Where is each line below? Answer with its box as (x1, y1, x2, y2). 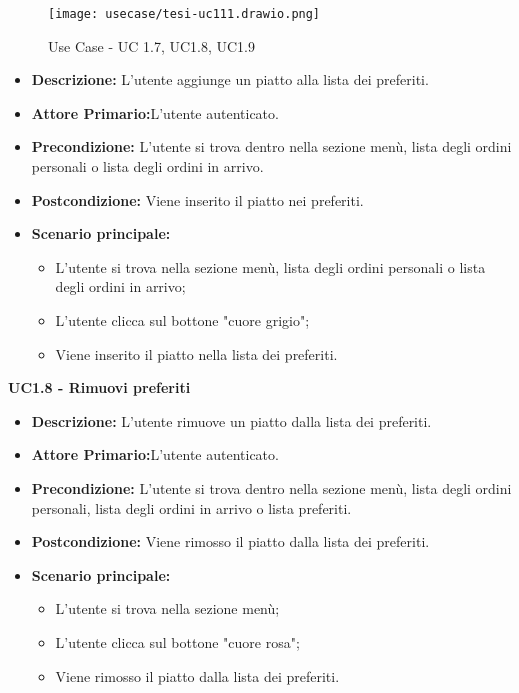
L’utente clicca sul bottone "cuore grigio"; (55, 310, 310, 330)
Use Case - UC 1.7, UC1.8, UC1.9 (48, 35, 255, 56)
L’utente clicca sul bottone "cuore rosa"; (55, 631, 300, 652)
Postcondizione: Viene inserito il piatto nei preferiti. (31, 189, 364, 210)
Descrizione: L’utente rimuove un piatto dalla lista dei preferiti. (31, 410, 432, 431)
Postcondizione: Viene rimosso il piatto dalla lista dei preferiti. (31, 531, 430, 552)
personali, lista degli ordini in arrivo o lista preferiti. (31, 497, 352, 518)
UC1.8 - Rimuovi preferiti (8, 377, 191, 398)
